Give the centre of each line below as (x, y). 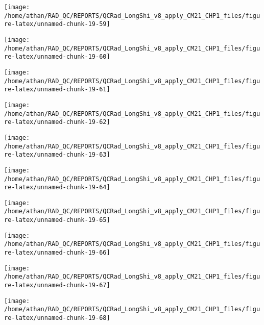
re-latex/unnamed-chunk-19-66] (57, 253)
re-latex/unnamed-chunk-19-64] (57, 187)
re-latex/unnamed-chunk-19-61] (57, 90)
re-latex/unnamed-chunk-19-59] (57, 24)
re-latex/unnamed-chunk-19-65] (57, 220)
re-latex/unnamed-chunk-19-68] (57, 318)
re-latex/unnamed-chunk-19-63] (57, 155)
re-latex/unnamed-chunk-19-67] (57, 285)
